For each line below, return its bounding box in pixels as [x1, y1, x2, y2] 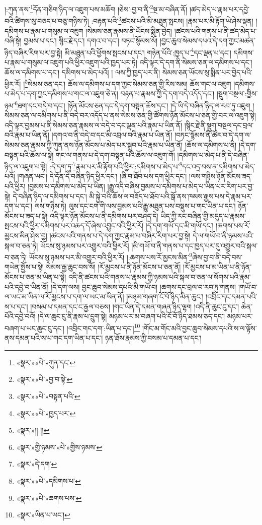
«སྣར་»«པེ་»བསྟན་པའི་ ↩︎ [16, 391, 80, 402]
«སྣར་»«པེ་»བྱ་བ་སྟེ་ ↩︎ [16, 374, 73, 384]
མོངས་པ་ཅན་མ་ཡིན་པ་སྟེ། [5, 272, 66, 282]
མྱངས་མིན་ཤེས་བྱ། [5, 230, 47, 240]
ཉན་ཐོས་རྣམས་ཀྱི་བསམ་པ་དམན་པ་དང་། [105, 333, 202, 343]
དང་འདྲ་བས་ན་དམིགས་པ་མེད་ [182, 161, 255, 171]
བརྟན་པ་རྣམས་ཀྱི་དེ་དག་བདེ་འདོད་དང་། [120, 88, 215, 99]
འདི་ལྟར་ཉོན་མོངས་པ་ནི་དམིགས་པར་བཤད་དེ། [50, 210, 158, 221]
